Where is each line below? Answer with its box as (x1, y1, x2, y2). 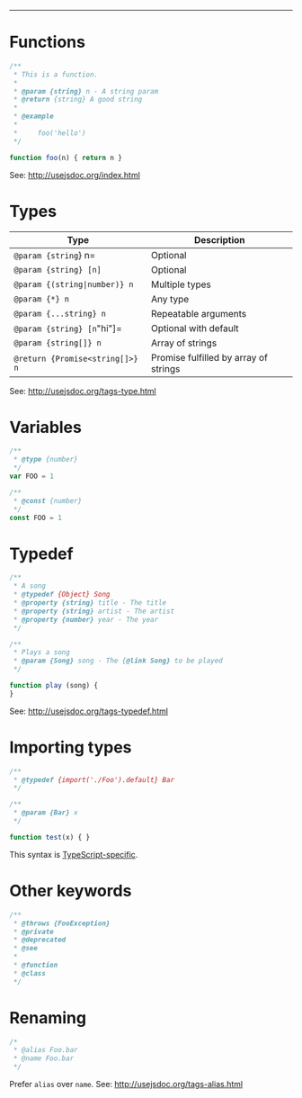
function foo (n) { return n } (9, 153, 123, 162)
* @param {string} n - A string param (13, 86, 159, 95)
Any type (151, 292, 190, 305)
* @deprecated (13, 935, 67, 945)
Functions (9, 32, 85, 52)
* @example (13, 112, 54, 121)
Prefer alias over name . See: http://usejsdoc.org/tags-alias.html (9, 1079, 244, 1090)
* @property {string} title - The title (13, 598, 167, 607)
